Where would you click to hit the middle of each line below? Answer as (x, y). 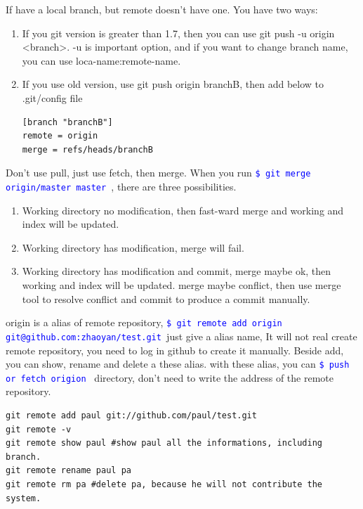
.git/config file (52, 97)
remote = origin (60, 136)
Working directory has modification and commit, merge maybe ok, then (177, 271)
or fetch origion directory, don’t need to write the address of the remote (170, 377)
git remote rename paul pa (68, 471)
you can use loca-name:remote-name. (101, 60)
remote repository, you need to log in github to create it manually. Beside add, (175, 350)
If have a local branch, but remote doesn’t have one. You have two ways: (162, 9)
